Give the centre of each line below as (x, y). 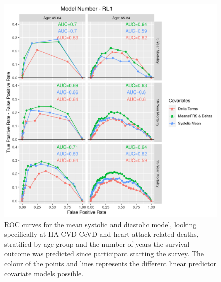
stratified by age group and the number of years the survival (97, 244)
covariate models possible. (44, 273)
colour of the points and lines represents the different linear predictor (110, 263)
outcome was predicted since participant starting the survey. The (104, 254)
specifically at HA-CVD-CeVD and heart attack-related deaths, (101, 234)
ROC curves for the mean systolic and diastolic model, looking (100, 224)
